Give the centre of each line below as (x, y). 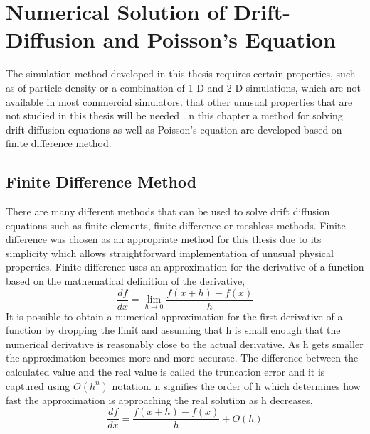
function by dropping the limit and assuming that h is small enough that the (173, 330)
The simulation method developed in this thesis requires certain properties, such (181, 74)
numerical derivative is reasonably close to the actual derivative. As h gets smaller (185, 343)
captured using (38, 385)
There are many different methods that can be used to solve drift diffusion (168, 211)
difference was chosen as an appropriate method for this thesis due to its (164, 239)
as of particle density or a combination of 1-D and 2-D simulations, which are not (183, 87)
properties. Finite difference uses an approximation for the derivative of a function (185, 267)
